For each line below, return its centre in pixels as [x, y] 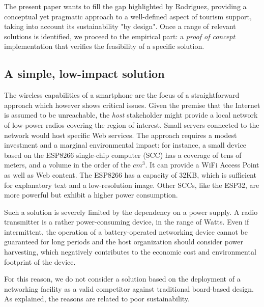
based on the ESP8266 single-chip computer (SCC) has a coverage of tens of [123, 155]
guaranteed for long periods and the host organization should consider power [124, 242]
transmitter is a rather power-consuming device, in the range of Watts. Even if [127, 222]
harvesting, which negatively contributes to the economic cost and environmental [130, 252]
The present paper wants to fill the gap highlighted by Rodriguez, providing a [125, 6]
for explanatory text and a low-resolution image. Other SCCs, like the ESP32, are [132, 185]
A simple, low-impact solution [84, 74]
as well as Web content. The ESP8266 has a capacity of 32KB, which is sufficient [130, 174]
